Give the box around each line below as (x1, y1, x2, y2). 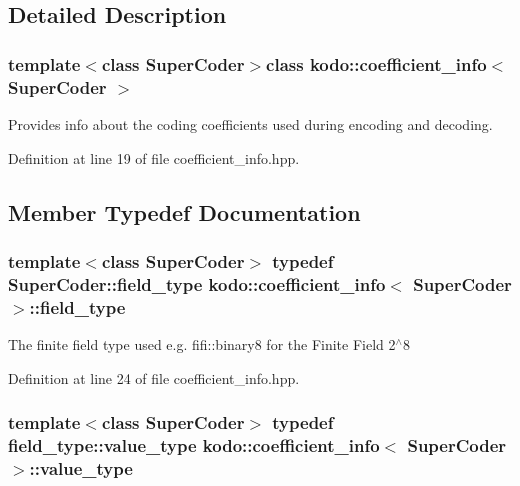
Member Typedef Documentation (8, 196, 361, 227)
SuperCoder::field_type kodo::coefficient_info (8, 271, 386, 296)
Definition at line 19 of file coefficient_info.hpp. (8, 147, 300, 168)
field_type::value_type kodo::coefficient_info (8, 432, 380, 457)
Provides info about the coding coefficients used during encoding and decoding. (8, 113, 493, 134)
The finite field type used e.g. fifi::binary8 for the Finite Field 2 (8, 333, 396, 354)
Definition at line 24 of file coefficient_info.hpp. (8, 367, 300, 388)
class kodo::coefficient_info (266, 51, 487, 76)
